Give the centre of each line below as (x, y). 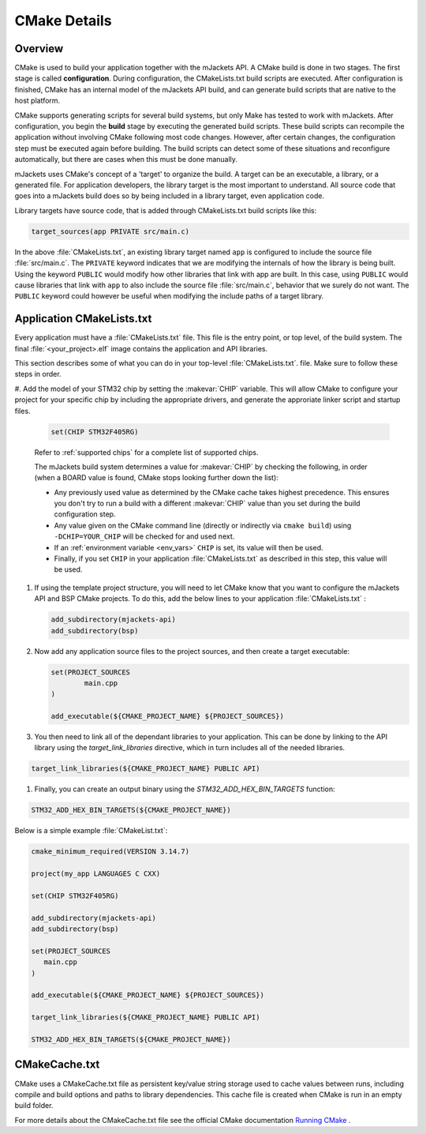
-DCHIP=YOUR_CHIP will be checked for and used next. (144, 536)
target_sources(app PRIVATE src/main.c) (110, 231)
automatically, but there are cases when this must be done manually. (126, 160)
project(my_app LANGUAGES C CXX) (96, 874)
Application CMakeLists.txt (83, 319)
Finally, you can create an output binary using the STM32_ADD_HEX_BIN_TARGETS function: (185, 789)
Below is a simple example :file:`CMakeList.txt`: (91, 831)
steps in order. (38, 374)
